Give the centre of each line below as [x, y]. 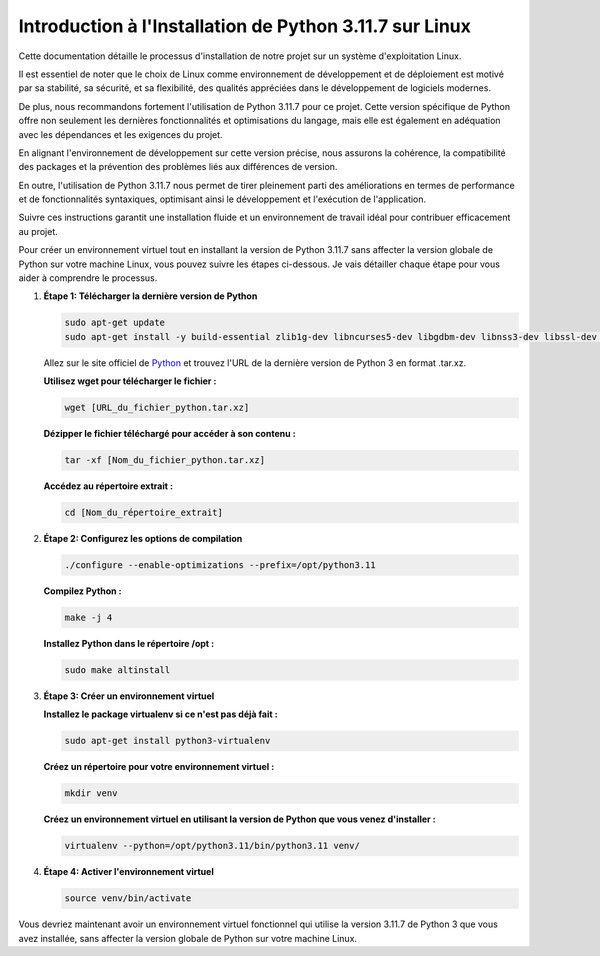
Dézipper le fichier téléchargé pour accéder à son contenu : [169, 434]
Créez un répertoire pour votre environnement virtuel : [159, 767]
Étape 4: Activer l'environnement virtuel [128, 872]
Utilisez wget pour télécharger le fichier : [130, 381]
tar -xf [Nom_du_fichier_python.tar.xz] [164, 460]
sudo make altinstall [117, 669]
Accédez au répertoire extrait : [108, 486]
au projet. [38, 231]
